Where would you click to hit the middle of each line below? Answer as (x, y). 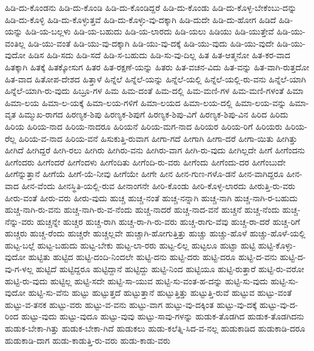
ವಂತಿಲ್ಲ (15, 43)
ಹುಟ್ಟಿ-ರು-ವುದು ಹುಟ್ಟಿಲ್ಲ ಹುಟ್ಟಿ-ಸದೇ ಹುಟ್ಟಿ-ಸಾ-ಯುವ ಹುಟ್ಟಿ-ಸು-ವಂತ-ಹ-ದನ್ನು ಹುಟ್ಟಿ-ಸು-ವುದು (136, 280)
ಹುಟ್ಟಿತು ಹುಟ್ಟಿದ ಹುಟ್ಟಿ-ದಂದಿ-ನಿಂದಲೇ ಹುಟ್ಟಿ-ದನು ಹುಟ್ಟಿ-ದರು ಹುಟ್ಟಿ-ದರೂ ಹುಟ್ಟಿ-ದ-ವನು (153, 257)
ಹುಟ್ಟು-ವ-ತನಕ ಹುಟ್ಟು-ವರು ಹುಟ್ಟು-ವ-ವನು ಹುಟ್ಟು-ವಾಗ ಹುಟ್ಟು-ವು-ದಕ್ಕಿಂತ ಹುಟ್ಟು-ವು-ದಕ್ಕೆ (131, 304)
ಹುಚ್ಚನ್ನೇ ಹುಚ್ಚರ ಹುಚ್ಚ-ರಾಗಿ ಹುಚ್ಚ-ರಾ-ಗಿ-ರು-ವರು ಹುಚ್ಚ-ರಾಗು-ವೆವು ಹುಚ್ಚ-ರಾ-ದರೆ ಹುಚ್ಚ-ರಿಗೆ (168, 221)
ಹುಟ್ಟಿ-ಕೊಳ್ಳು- (277, 245)
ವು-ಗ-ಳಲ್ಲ (19, 269)
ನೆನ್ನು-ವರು (19, 221)
